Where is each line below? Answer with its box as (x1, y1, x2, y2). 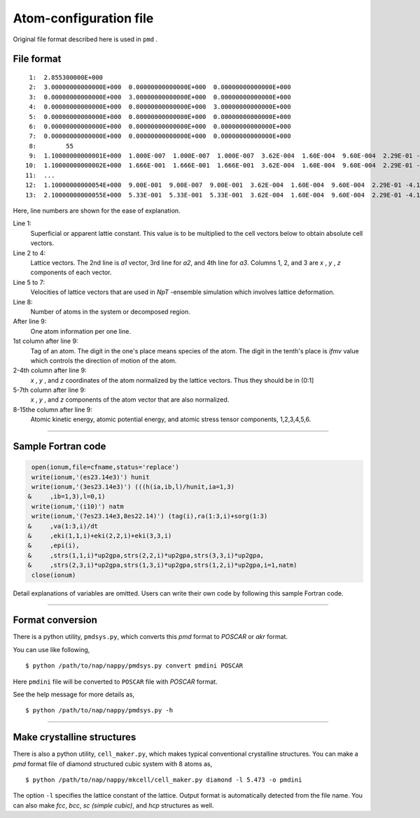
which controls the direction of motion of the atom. (30, 356, 177, 365)
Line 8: (13, 297, 33, 306)
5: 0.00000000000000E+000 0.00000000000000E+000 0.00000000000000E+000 (29, 113, 291, 120)
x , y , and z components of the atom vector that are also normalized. (30, 395, 230, 404)
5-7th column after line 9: (13, 386, 86, 395)
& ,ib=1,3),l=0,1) (27, 493, 106, 500)
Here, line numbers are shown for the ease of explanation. (13, 206, 181, 215)
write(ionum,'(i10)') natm (31, 502, 124, 510)
